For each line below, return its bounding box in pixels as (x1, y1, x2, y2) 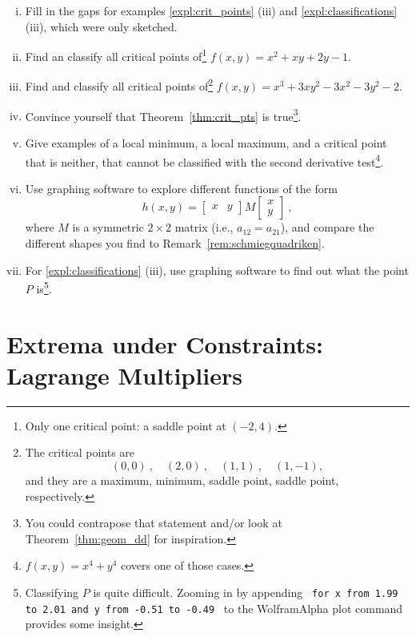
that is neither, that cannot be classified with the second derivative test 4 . (25, 151, 384, 170)
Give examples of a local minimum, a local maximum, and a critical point (25, 134, 387, 151)
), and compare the (280, 219, 374, 236)
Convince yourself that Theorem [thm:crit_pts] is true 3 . (25, 105, 302, 124)
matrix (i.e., (174, 219, 234, 236)
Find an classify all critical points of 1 (25, 46, 207, 64)
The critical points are (25, 444, 135, 461)
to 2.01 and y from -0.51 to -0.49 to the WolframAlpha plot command (25, 599, 403, 616)
